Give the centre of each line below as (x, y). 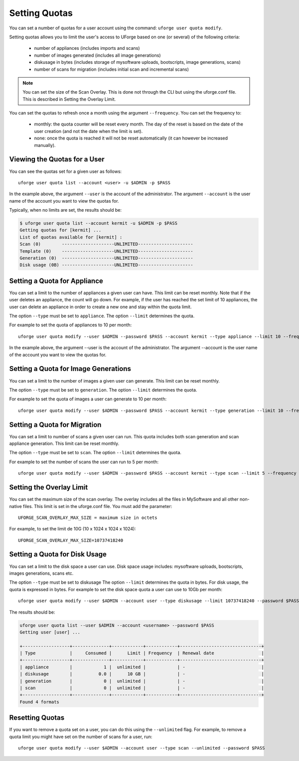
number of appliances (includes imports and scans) (87, 48)
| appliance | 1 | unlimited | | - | (142, 667)
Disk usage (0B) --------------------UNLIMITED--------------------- (106, 265)
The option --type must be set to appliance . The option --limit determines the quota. (102, 316)
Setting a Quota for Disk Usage (58, 555)
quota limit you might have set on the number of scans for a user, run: (81, 737)
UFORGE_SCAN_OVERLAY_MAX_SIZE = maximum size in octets (88, 517)
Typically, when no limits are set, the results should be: (66, 210)
